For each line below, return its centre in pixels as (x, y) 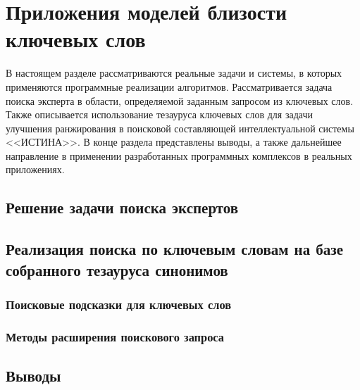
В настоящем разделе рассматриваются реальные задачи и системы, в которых (174, 73)
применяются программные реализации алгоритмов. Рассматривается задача (169, 86)
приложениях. (35, 169)
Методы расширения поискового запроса (115, 336)
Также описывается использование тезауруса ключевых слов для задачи (159, 114)
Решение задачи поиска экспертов (122, 207)
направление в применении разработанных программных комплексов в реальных (179, 155)
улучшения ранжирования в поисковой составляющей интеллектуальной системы (180, 128)
